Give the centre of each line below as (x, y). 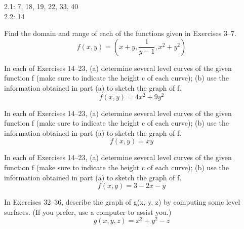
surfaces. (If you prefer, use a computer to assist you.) (88, 212)
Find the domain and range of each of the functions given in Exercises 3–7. (120, 33)
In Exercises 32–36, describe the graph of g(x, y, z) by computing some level (122, 202)
